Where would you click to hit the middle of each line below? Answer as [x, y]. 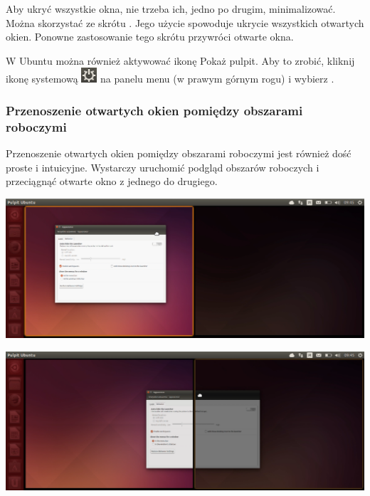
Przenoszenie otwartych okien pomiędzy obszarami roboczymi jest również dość [179, 153]
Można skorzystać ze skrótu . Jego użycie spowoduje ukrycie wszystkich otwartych [185, 22]
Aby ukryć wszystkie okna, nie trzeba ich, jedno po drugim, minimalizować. [171, 9]
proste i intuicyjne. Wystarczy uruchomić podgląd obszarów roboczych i [163, 167]
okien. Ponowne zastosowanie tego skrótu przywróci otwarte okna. [150, 37]
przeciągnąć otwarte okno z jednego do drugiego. [112, 181]
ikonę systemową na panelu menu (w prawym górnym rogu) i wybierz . [170, 79]
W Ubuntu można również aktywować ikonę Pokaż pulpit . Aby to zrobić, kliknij [180, 60]
